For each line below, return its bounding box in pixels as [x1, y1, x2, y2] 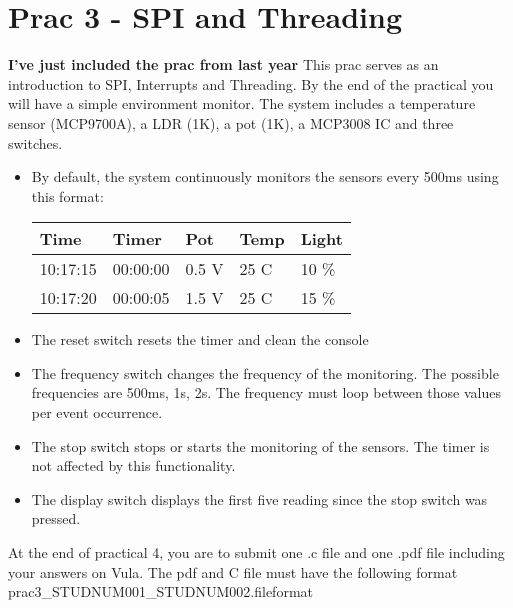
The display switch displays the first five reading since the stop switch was [31, 488, 488, 509]
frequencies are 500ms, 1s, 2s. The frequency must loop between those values [31, 382, 501, 403]
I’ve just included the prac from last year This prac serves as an [8, 54, 439, 75]
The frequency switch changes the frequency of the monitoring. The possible [31, 362, 499, 383]
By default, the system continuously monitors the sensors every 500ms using [31, 166, 499, 187]
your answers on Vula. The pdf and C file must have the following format [8, 561, 458, 582]
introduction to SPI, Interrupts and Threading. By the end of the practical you [8, 73, 494, 94]
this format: [31, 185, 104, 206]
